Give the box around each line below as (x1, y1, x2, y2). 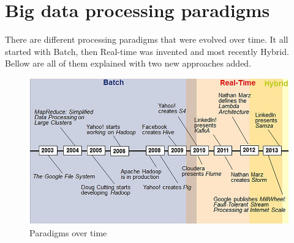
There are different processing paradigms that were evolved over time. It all (5, 33, 288, 46)
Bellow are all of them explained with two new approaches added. (5, 57, 252, 70)
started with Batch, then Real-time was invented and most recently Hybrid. (5, 45, 289, 57)
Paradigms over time (29, 226, 107, 239)
